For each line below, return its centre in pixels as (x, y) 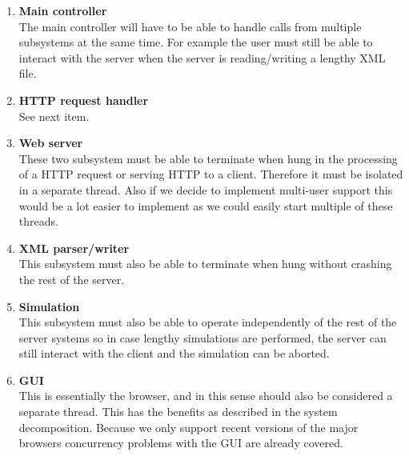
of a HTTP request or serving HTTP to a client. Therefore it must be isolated (211, 174)
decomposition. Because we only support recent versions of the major (188, 427)
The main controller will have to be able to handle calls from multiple (190, 26)
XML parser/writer (74, 248)
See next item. (54, 116)
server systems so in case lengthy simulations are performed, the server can (202, 337)
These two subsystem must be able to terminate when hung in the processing (208, 158)
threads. (38, 221)
